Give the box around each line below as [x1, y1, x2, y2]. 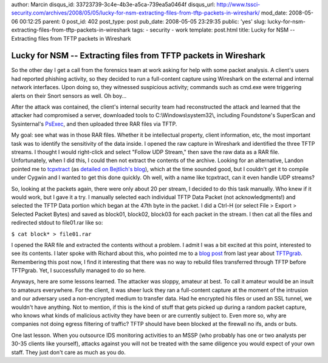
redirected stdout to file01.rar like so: [11, 219, 103, 226]
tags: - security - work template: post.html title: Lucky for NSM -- [131, 26, 295, 33]
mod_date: [261, 9, 288, 16]
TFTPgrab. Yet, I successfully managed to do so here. [11, 267, 146, 274]
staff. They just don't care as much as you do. [11, 348, 126, 356]
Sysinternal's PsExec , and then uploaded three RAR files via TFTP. [11, 120, 177, 127]
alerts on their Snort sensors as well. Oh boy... [11, 92, 127, 100]
